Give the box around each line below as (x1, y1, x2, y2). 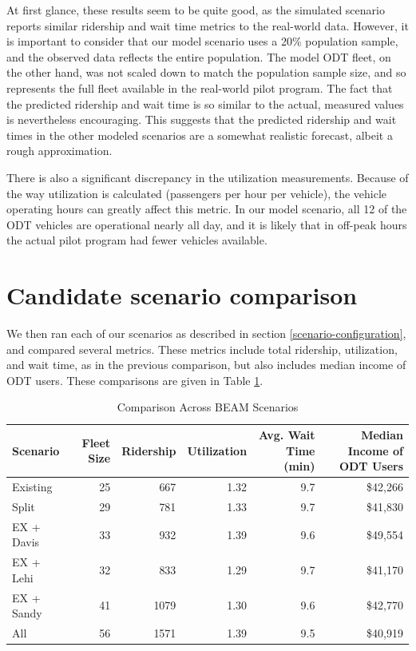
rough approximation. (6, 142, 113, 159)
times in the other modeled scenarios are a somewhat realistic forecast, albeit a (6, 126, 393, 143)
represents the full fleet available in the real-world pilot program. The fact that (6, 79, 393, 96)
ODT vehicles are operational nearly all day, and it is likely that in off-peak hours (6, 216, 407, 232)
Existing (12, 478, 53, 495)
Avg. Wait (258, 427, 315, 443)
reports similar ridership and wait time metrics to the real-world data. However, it (6, 17, 409, 34)
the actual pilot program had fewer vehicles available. (6, 232, 267, 248)
